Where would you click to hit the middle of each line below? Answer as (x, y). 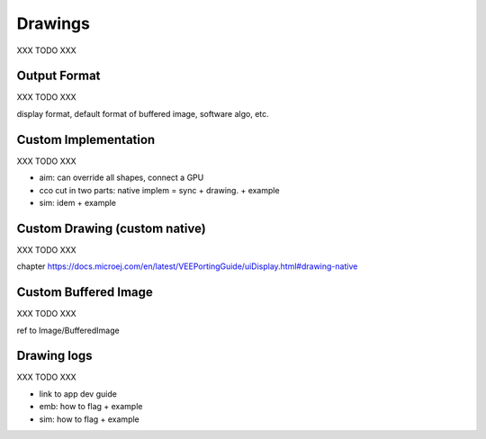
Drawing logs (55, 356)
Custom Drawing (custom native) (111, 228)
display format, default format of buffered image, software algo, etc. (143, 113)
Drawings (53, 23)
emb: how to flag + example (91, 407)
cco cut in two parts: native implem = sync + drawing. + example (159, 190)
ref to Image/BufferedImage (68, 330)
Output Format (58, 76)
